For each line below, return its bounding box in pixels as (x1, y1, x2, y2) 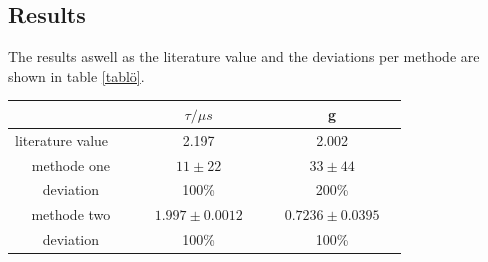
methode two (31, 204, 111, 225)
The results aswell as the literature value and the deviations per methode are (8, 46, 480, 67)
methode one (31, 154, 110, 175)
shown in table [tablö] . (8, 65, 145, 86)
